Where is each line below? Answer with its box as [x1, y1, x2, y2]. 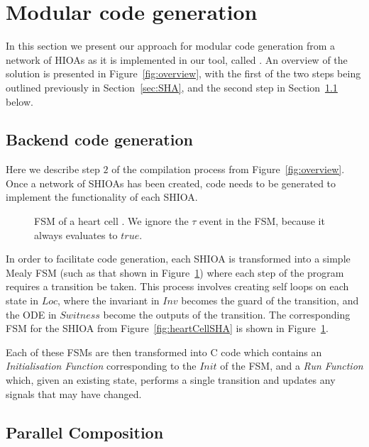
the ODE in [6, 307, 57, 321]
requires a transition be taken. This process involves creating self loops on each [6, 279, 349, 294]
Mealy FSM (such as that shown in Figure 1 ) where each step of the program [6, 265, 344, 280]
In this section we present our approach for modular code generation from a [6, 38, 336, 53]
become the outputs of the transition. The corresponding [103, 307, 351, 321]
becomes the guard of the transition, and [181, 293, 359, 308]
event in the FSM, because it [199, 214, 325, 228]
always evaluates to [34, 227, 118, 242]
